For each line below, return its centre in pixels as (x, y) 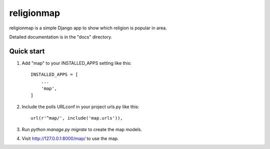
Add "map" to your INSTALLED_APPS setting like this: (77, 63)
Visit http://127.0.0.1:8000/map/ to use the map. (70, 138)
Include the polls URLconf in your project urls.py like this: (80, 107)
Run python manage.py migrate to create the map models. (82, 129)
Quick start (27, 51)
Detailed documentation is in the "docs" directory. (61, 37)
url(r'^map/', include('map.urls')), (77, 118)
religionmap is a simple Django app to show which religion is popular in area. (88, 28)
